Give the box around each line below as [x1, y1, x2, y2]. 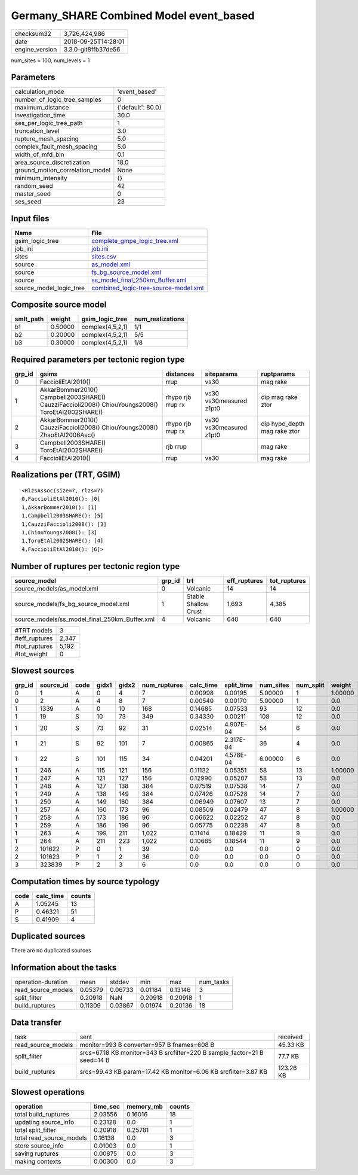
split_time [224, 681, 253, 689]
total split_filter [14, 1126, 56, 1134]
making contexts [14, 1158, 61, 1166]
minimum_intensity [14, 174, 68, 182]
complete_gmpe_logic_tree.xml [91, 236, 179, 245]
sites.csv [91, 252, 116, 260]
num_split [296, 681, 325, 689]
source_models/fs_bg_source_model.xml [14, 599, 129, 608]
